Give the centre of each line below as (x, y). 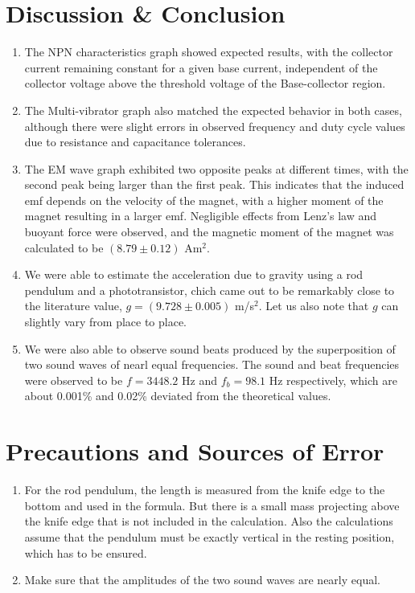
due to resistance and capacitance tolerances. (135, 142)
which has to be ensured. (86, 552)
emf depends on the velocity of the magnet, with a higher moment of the (204, 200)
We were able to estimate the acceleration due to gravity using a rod (194, 274)
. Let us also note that (314, 306)
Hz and (199, 380)
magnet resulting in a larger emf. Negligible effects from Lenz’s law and (201, 216)
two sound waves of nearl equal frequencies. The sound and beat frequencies (212, 364)
